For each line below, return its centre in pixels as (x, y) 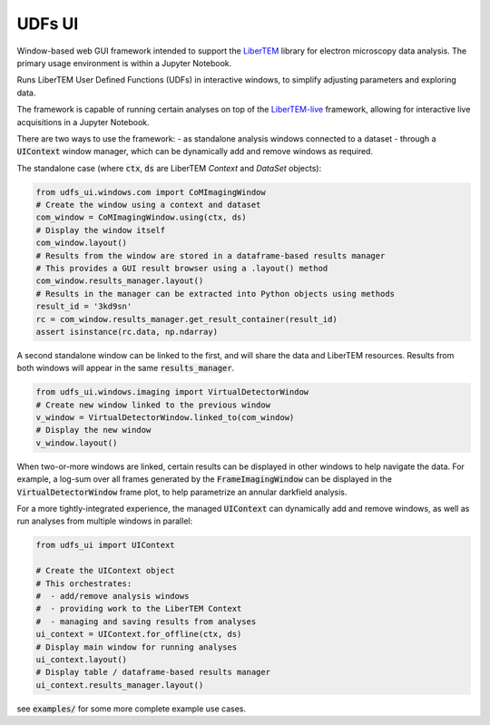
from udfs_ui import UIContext (106, 545)
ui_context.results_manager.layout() (120, 685)
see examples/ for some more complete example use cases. (132, 709)
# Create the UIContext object (106, 571)
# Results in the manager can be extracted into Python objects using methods (215, 294)
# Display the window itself (101, 230)
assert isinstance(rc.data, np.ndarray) (127, 332)
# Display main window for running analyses (137, 647)
